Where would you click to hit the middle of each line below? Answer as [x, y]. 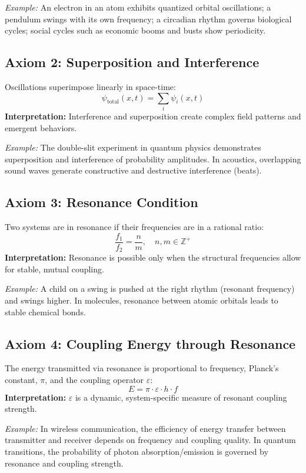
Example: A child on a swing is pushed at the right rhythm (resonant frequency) [150, 289]
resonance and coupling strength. [64, 463]
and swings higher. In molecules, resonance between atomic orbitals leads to [142, 300]
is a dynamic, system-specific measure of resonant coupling [181, 397]
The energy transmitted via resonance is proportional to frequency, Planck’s [142, 368]
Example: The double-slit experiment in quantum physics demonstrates [133, 147]
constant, [21, 379]
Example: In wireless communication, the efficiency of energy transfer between [145, 428]
